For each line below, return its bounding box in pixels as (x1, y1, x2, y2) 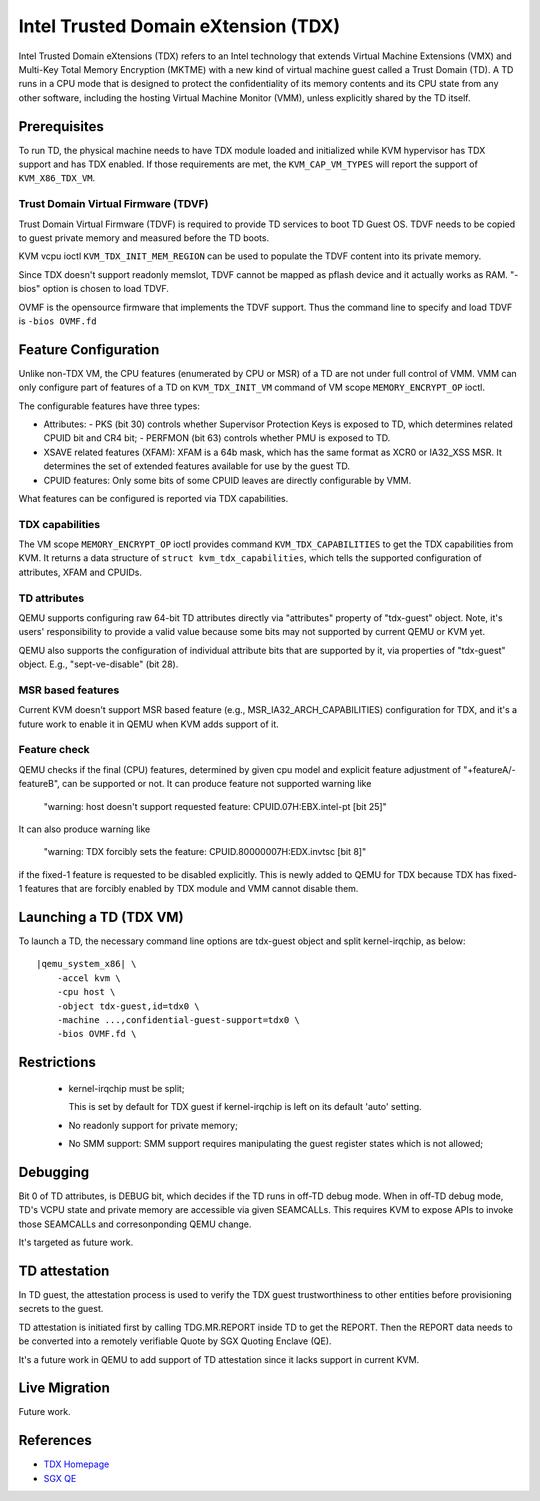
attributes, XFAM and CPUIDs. (18, 566, 142, 578)
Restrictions (18, 1054, 97, 1071)
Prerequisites (18, 118, 104, 135)
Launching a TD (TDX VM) (18, 908, 184, 925)
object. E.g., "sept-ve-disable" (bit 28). (18, 658, 179, 670)
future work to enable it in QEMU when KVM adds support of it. (18, 718, 279, 730)
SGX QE (43, 1472, 77, 1484)
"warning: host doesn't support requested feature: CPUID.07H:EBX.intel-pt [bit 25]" (43, 800, 387, 812)
